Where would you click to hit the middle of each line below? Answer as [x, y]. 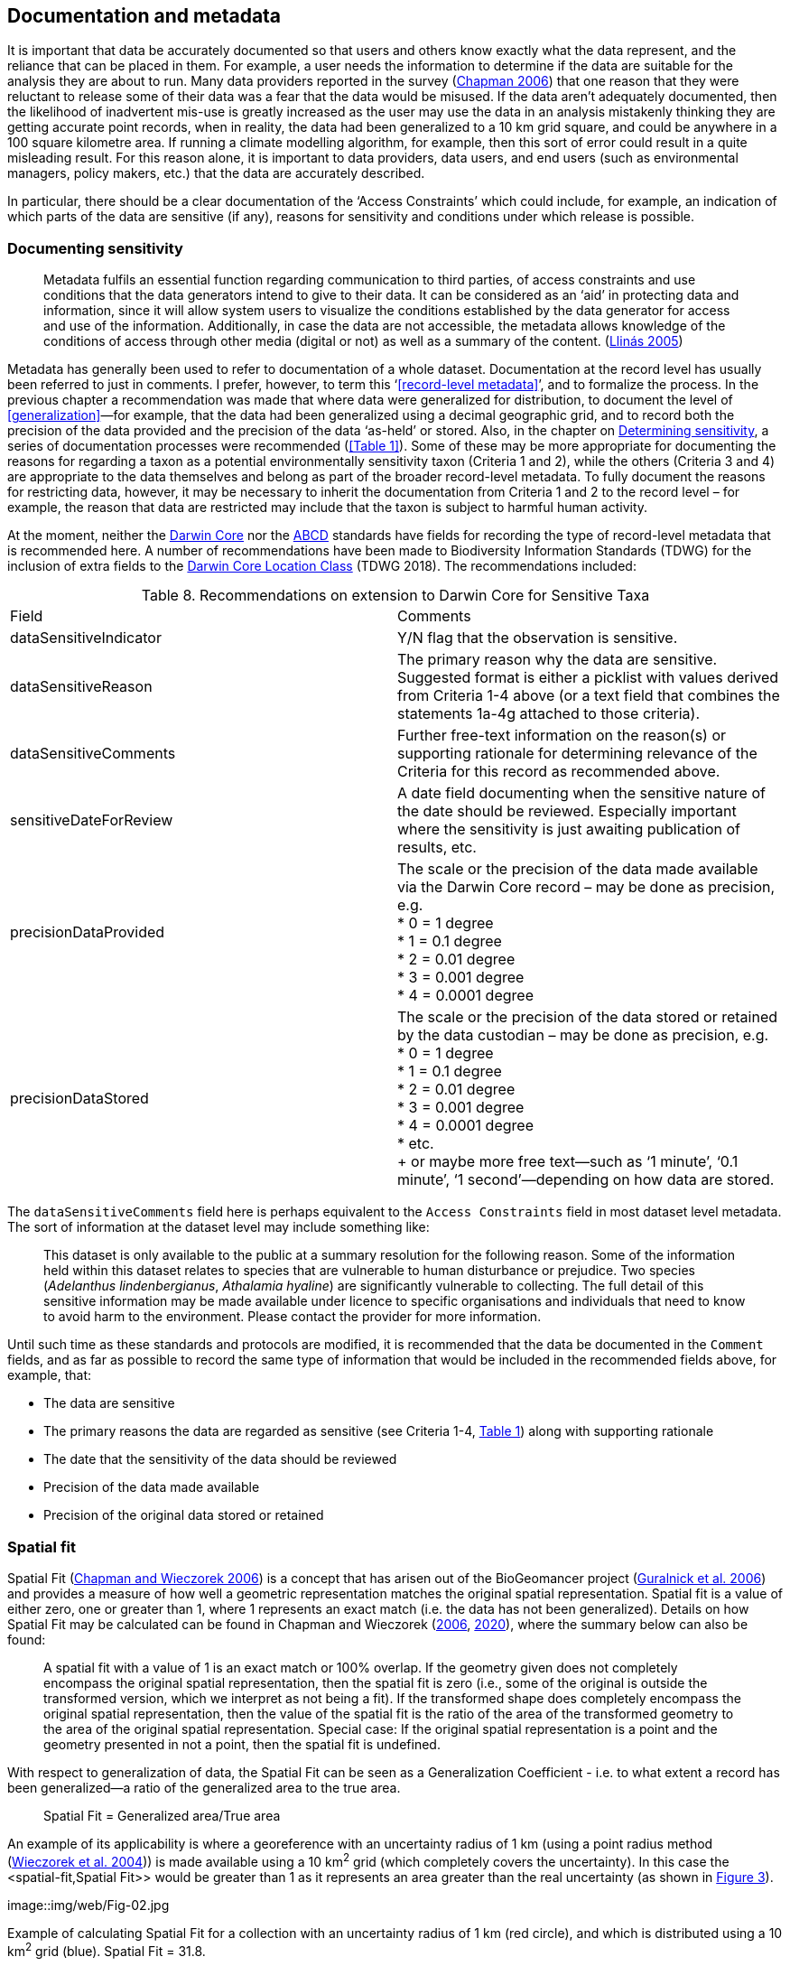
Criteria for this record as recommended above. [559, 772]
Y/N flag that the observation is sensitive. [538, 638]
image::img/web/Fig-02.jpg [88, 1905]
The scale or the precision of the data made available [578, 869]
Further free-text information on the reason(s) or [562, 736]
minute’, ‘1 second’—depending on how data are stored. [586, 1180]
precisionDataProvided [88, 932]
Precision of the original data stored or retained [184, 1515]
